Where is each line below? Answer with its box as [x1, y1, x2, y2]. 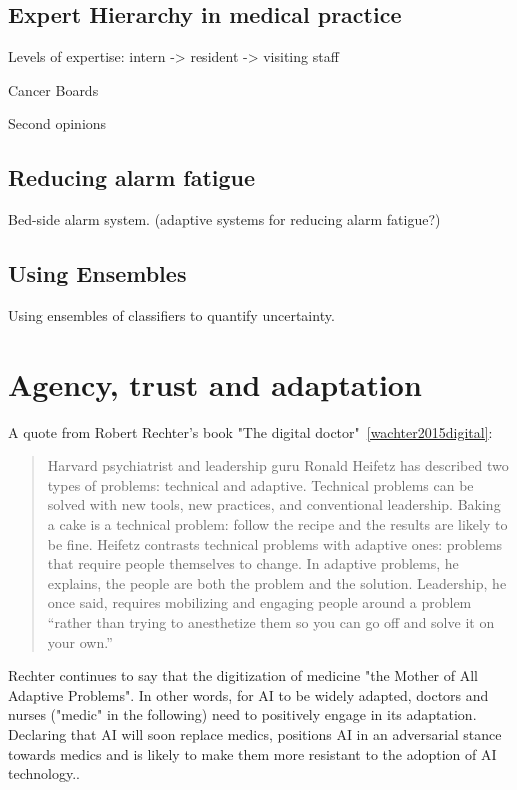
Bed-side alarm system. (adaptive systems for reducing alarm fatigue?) [8, 209, 441, 230]
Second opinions [8, 113, 107, 134]
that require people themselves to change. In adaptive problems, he [47, 553, 459, 574]
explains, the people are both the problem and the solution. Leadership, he [47, 572, 507, 593]
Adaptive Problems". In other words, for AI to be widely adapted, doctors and [8, 684, 489, 705]
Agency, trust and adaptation [8, 363, 422, 404]
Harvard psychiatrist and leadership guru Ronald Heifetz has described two [47, 455, 509, 476]
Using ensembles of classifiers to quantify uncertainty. [8, 304, 335, 325]
